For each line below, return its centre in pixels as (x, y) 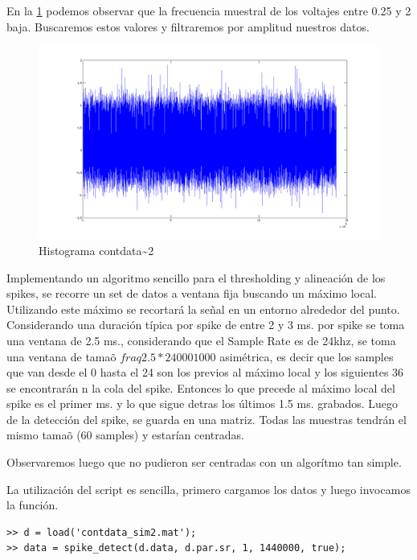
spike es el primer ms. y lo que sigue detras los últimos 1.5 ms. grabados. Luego (202, 404)
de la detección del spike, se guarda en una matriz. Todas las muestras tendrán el (206, 419)
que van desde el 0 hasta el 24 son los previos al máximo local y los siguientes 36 (205, 372)
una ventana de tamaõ (61, 356)
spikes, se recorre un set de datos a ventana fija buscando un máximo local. (192, 293)
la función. (33, 505)
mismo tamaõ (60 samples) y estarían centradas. (125, 435)
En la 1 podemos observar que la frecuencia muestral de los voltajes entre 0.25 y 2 (209, 10)
